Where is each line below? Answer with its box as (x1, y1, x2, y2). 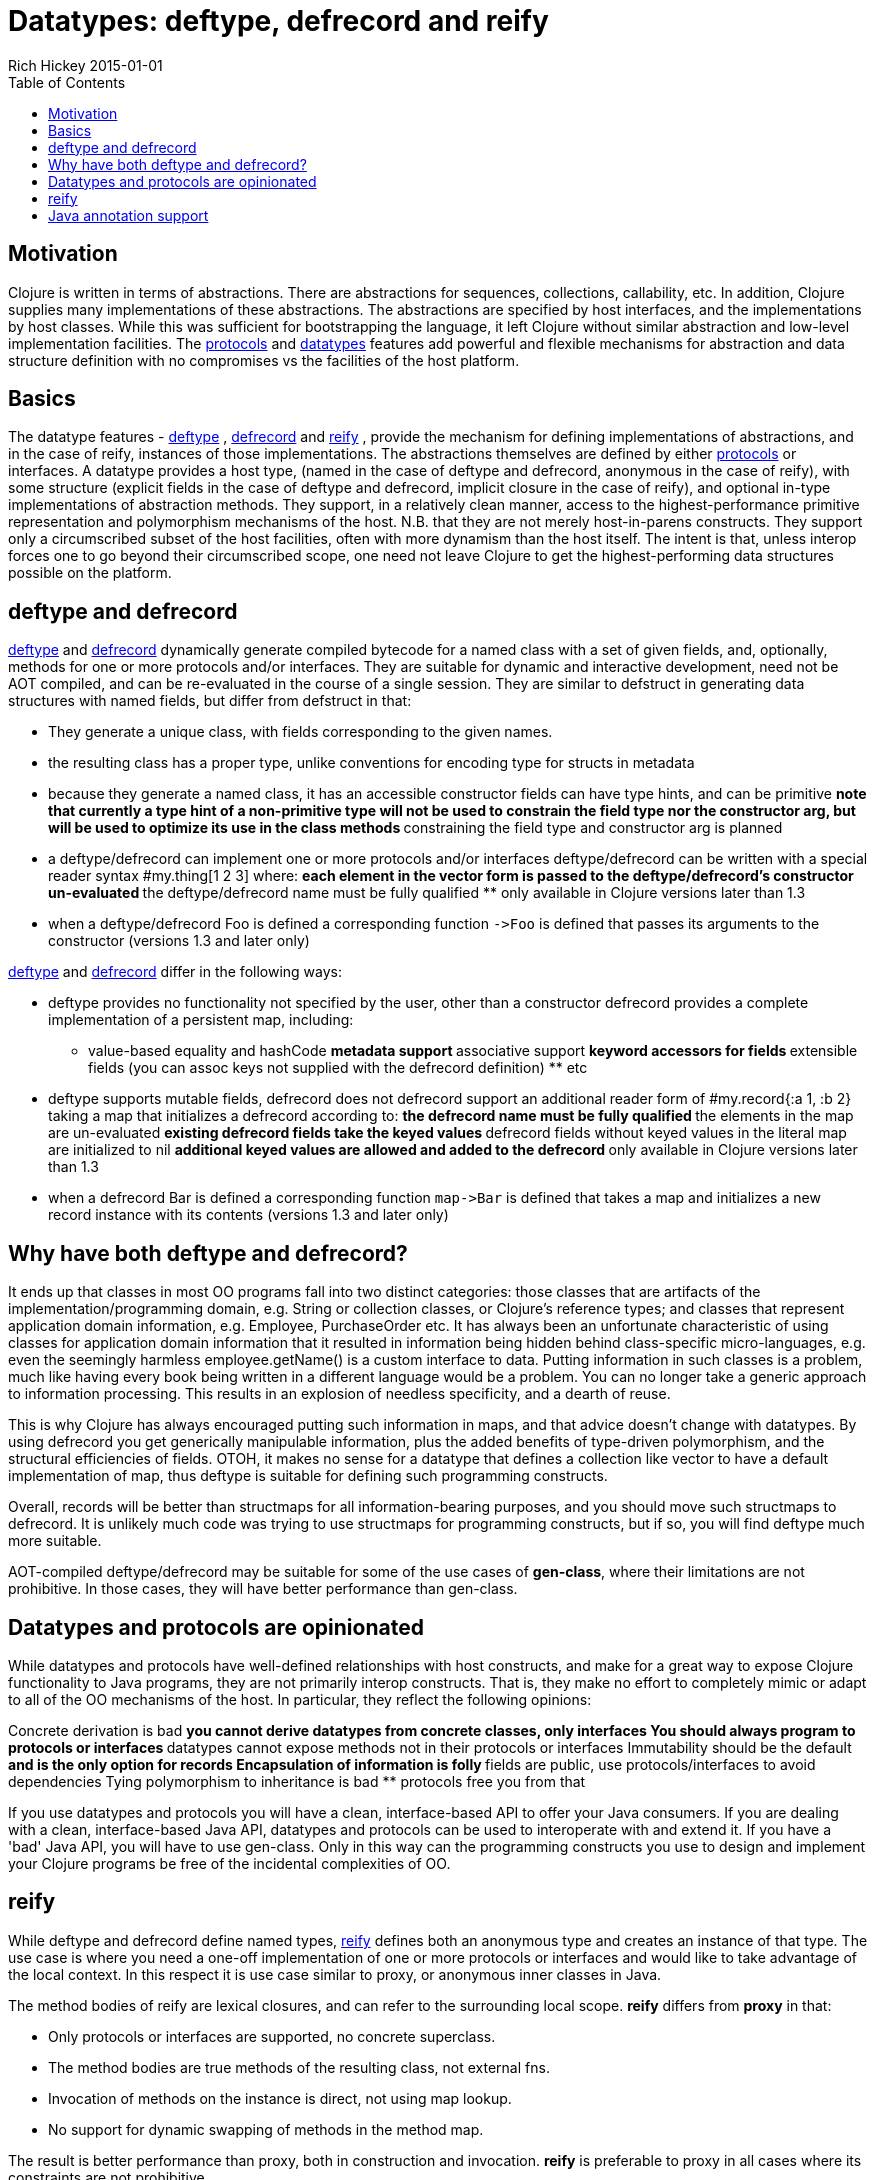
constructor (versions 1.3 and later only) (48, 932, 310, 950)
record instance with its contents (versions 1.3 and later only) (48, 1206, 449, 1224)
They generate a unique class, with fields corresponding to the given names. (48, 723, 553, 741)
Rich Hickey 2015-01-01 (8, 56, 163, 74)
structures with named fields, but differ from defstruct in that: (8, 692, 412, 710)
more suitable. (8, 1532, 102, 1550)
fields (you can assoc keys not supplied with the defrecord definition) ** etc (88, 1059, 588, 1077)
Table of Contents (8, 73, 126, 91)
